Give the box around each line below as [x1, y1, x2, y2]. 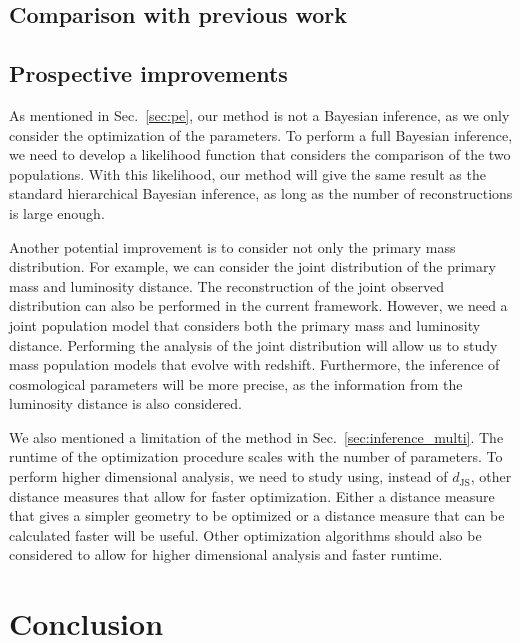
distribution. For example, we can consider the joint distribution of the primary [9, 256, 496, 277]
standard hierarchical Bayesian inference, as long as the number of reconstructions [9, 183, 513, 204]
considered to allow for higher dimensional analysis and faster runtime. [9, 544, 443, 565]
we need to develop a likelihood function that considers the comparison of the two [9, 144, 511, 165]
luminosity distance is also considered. [9, 393, 242, 414]
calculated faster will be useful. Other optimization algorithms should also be [9, 524, 482, 545]
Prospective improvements [9, 58, 288, 89]
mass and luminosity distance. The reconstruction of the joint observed [9, 275, 444, 296]
